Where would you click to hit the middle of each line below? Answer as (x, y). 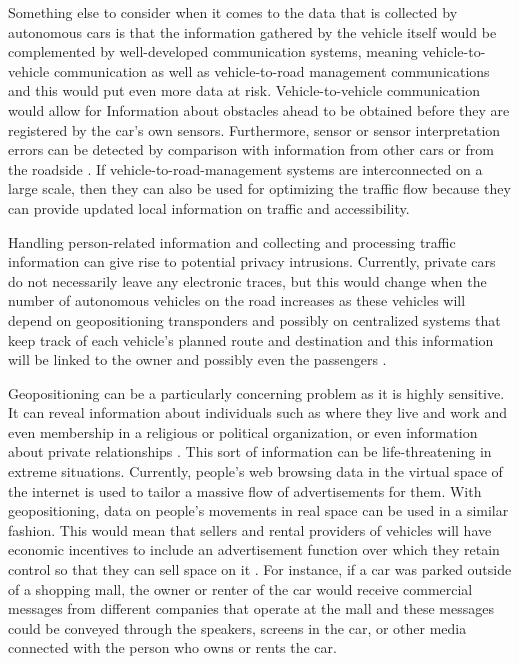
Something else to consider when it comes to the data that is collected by (233, 12)
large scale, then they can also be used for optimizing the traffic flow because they (259, 188)
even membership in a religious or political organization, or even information (243, 431)
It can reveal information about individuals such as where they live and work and (257, 412)
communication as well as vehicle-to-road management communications (271, 70)
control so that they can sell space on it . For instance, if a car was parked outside (260, 569)
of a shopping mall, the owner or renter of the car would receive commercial (240, 588)
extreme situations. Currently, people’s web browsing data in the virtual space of (255, 471)
